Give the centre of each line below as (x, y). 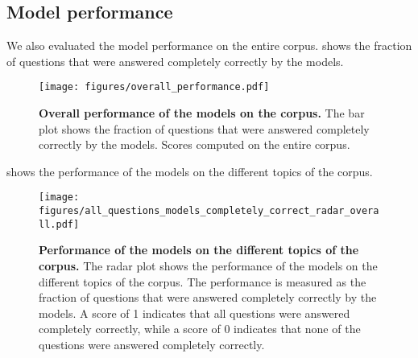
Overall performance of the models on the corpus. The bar (202, 113)
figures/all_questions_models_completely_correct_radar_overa (209, 211)
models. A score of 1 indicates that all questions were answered (195, 313)
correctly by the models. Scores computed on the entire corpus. (195, 144)
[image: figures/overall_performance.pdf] (154, 87)
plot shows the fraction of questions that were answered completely (204, 128)
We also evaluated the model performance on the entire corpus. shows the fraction (209, 45)
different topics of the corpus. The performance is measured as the (203, 281)
